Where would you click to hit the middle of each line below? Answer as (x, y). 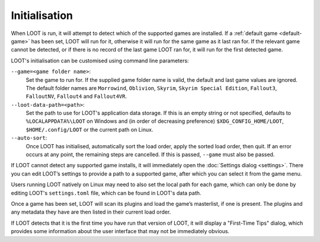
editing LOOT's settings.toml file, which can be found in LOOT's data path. (106, 193)
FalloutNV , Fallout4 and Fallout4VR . (76, 96)
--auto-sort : (29, 138)
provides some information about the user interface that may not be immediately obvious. (120, 231)
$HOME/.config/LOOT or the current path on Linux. (89, 129)
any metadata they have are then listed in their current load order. (91, 212)
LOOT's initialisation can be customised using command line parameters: (100, 60)
